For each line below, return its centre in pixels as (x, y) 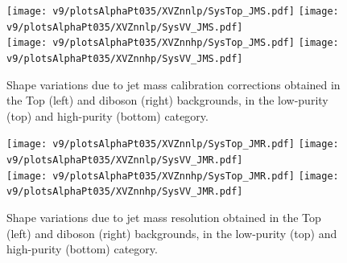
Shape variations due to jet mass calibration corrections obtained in (173, 84)
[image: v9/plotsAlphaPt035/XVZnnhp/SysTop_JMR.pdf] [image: (173, 176)
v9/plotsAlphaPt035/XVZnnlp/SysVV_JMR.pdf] (125, 160)
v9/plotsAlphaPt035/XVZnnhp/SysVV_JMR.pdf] (125, 192)
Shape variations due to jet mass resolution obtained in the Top (164, 218)
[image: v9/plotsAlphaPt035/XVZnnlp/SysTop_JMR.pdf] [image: (173, 144)
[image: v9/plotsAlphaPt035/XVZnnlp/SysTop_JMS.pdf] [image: (173, 11)
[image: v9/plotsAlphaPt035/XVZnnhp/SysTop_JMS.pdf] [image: (173, 43)
